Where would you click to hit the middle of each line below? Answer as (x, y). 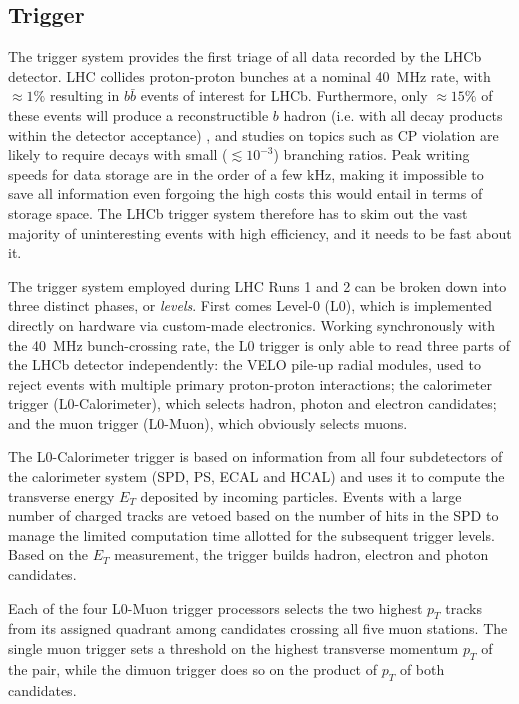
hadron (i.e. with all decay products (393, 114)
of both (422, 668)
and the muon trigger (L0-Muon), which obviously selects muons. (208, 422)
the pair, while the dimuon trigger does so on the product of (192, 668)
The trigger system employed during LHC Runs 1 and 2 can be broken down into (257, 285)
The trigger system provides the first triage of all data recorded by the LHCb (245, 56)
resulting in (84, 95)
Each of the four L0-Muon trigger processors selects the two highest (215, 607)
